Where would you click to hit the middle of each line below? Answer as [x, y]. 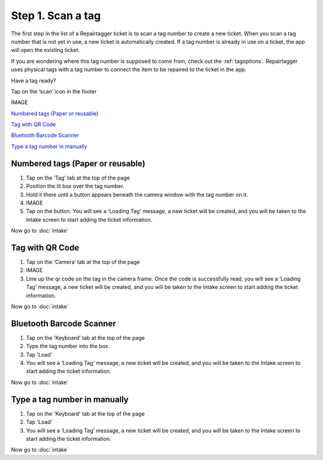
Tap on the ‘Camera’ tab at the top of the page [83, 262]
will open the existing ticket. [45, 50]
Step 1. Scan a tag [56, 16]
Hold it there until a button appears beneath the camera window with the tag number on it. [137, 194]
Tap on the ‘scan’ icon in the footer [54, 91]
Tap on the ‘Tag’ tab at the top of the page [78, 178]
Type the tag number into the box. [68, 346]
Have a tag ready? [33, 80]
